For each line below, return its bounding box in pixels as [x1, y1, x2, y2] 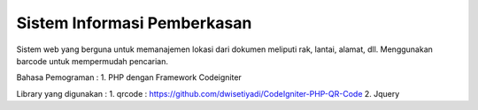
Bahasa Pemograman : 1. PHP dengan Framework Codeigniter [16, 72, 243, 83]
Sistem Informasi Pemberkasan [16, 13, 252, 33]
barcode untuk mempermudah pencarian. [16, 55, 168, 66]
